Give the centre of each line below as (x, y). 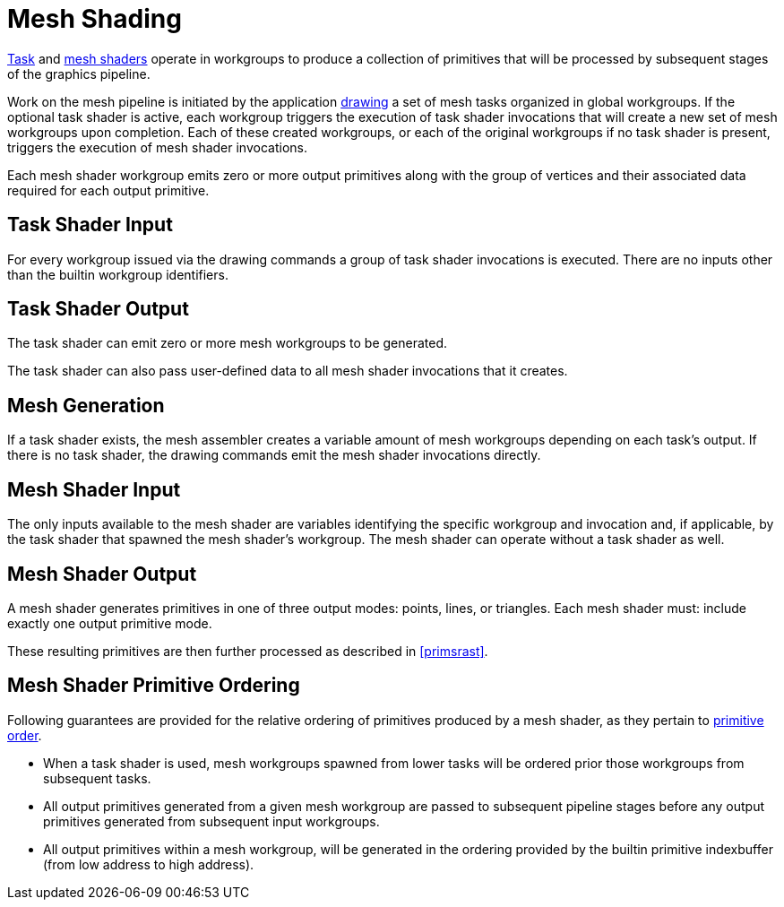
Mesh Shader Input (94, 489)
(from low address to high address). (149, 864)
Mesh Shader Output (102, 574)
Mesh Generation (86, 405)
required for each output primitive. (108, 190)
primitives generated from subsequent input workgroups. (211, 821)
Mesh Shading (95, 19)
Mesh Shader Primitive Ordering (154, 686)
